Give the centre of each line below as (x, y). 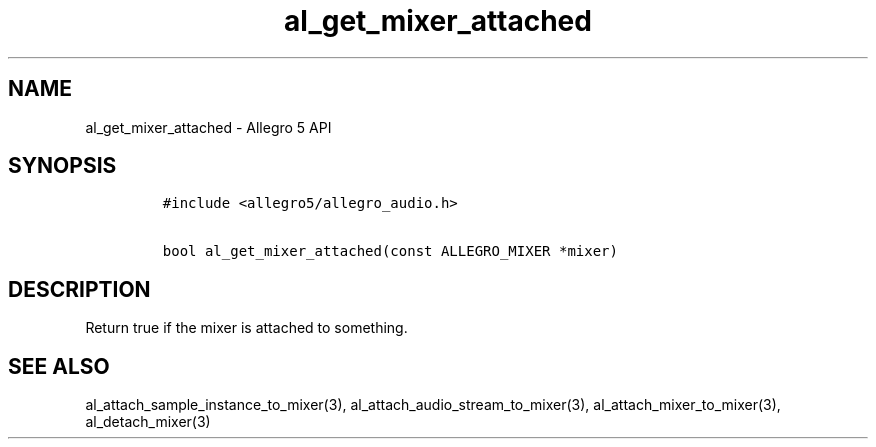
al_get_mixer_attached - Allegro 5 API (208, 127)
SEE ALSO (59, 366)
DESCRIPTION (79, 289)
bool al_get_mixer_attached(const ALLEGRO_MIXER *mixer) (390, 251)
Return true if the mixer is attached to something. (246, 328)
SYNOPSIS (62, 166)
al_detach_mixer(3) (148, 422)
